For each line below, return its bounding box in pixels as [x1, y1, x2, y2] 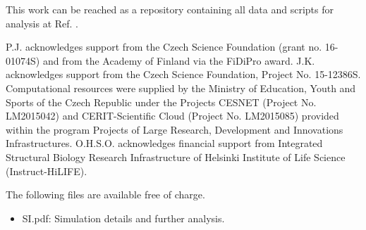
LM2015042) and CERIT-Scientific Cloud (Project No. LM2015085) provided [6, 108, 339, 123]
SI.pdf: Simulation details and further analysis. [22, 210, 225, 225]
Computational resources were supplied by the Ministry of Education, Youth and [6, 80, 356, 95]
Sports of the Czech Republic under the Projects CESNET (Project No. [6, 94, 317, 109]
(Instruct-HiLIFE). [6, 163, 87, 178]
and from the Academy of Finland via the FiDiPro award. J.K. [42, 53, 315, 68]
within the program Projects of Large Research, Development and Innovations [6, 122, 343, 136]
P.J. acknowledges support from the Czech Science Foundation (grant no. [6, 39, 322, 54]
